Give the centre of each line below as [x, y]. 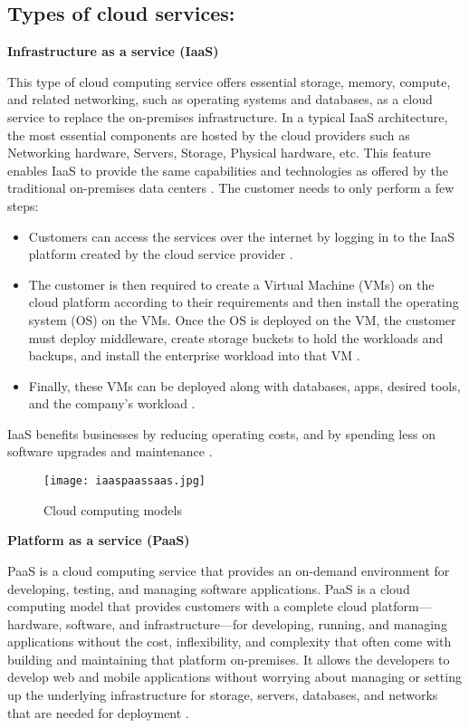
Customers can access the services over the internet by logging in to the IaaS [242, 236]
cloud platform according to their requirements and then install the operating [244, 302]
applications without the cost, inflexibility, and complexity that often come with [230, 642]
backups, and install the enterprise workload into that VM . [194, 355]
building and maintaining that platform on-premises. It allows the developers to [229, 659]
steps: [23, 205]
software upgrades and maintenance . [110, 451]
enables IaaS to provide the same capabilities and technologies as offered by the [228, 170]
